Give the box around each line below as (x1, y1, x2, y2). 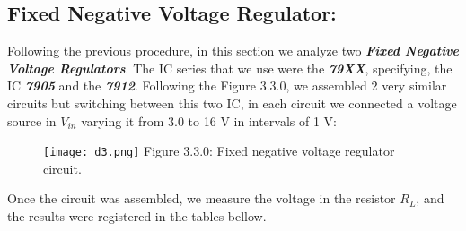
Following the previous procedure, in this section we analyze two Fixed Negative (7, 41, 460, 60)
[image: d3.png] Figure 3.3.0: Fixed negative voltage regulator (43, 141, 395, 160)
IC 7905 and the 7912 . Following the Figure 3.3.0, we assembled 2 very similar (7, 76, 447, 95)
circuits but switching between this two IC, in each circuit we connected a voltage (7, 93, 457, 112)
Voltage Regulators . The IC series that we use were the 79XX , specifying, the (7, 58, 453, 77)
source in (7, 111, 57, 130)
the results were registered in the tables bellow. (7, 207, 267, 226)
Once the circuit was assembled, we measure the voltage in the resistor (7, 189, 396, 208)
